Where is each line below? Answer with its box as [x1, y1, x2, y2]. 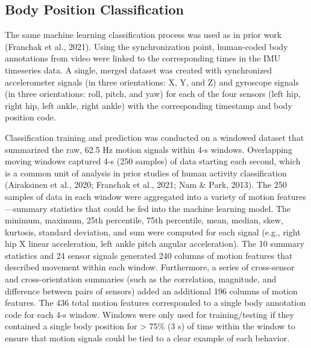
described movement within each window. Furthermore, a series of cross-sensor [5, 261, 295, 273]
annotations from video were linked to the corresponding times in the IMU [5, 52, 281, 64]
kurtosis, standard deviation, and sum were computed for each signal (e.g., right [5, 225, 301, 238]
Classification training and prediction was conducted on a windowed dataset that [5, 131, 304, 143]
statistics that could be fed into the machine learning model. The [50, 202, 291, 214]
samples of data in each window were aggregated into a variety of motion [5, 190, 275, 202]
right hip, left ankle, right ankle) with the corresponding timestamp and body [5, 99, 292, 111]
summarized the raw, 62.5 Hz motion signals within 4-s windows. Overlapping [5, 143, 292, 155]
